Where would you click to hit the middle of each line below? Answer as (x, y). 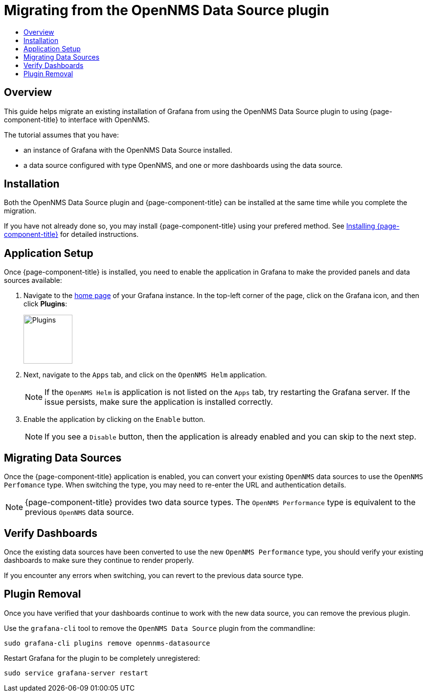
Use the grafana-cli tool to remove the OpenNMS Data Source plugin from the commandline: (160, 628)
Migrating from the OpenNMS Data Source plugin (167, 10)
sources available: (33, 280)
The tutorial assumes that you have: (61, 135)
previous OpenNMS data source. (79, 512)
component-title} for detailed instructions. (71, 234)
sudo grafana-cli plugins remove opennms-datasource (107, 643)
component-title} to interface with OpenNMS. (77, 119)
